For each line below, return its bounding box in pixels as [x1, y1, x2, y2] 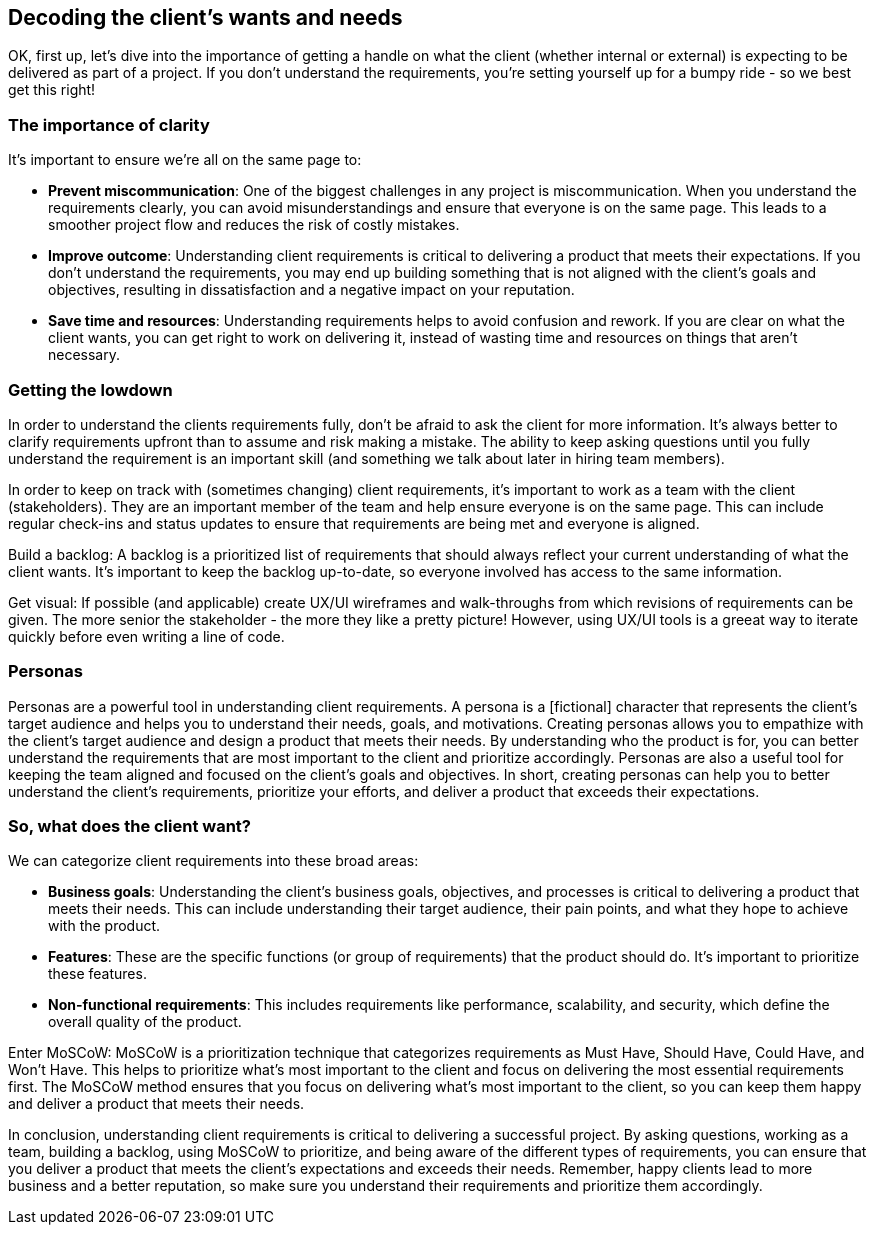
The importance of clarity [8, 114, 210, 135]
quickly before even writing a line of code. [8, 627, 285, 645]
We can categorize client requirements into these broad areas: [8, 852, 419, 870]
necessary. [48, 346, 121, 364]
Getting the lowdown [8, 379, 173, 400]
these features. [48, 965, 147, 983]
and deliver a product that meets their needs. [8, 1095, 305, 1113]
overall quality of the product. [48, 1013, 242, 1031]
